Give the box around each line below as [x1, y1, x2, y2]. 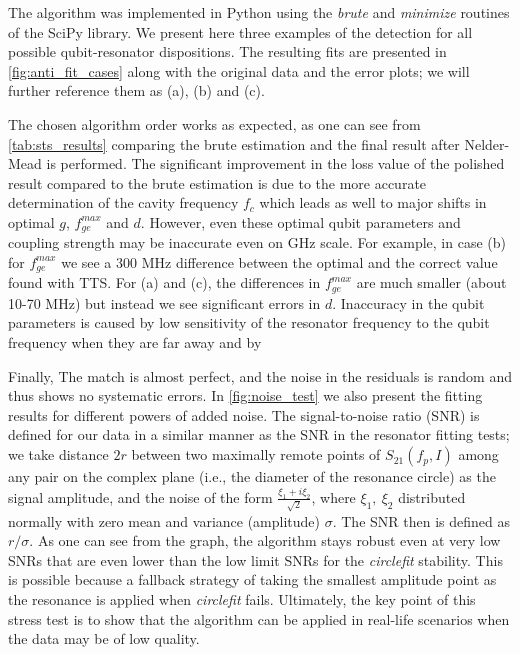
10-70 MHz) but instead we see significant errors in [8, 292, 321, 313]
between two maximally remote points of [131, 444, 381, 465]
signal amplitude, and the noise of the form [8, 486, 273, 507]
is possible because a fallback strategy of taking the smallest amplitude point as [8, 569, 497, 590]
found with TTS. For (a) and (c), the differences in [8, 272, 321, 293]
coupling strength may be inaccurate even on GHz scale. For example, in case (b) [8, 232, 506, 253]
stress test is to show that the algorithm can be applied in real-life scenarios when [8, 608, 510, 629]
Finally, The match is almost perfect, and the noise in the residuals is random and [8, 365, 512, 386]
